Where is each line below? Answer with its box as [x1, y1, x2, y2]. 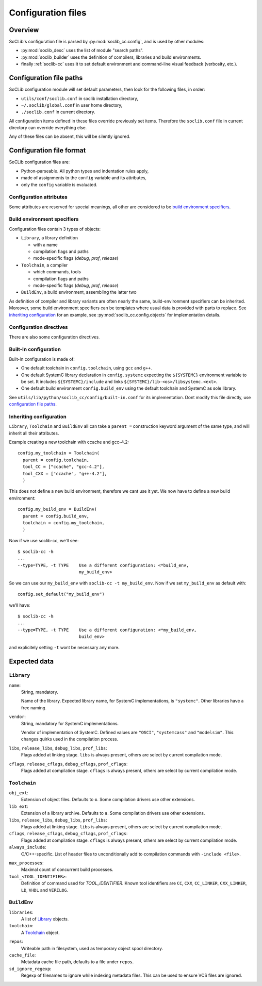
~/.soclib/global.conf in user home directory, [21, 102, 123, 108]
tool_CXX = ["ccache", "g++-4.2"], [22, 471, 108, 476]
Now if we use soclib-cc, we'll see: [9, 537, 79, 543]
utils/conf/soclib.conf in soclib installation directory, [21, 95, 138, 101]
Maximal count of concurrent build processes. [21, 867, 114, 872]
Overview [9, 26, 39, 34]
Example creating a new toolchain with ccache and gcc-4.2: [9, 439, 129, 445]
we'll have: [9, 602, 31, 608]
